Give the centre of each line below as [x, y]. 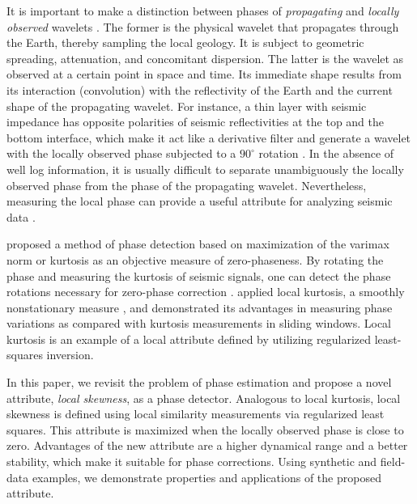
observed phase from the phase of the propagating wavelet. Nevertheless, [187, 185]
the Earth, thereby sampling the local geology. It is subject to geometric [185, 42]
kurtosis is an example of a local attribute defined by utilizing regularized [189, 339]
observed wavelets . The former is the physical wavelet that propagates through [203, 26]
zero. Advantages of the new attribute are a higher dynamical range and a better [207, 445]
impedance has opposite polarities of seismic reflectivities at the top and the [196, 122]
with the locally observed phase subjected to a [121, 153]
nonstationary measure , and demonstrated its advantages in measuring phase [200, 307]
